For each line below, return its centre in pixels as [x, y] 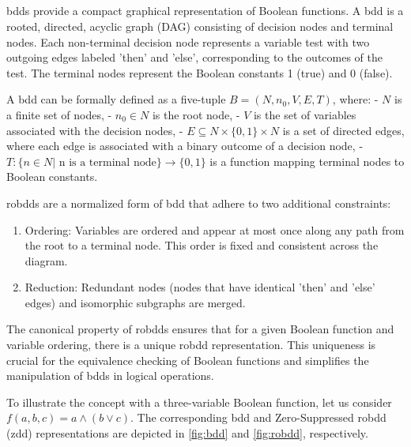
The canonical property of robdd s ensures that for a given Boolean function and [200, 329]
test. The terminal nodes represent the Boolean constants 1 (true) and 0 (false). [200, 72]
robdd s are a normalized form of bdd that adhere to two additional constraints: [199, 203]
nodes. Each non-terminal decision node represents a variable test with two [188, 41]
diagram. [46, 260]
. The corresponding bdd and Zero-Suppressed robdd [258, 417]
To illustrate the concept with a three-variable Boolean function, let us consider [199, 402]
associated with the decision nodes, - [95, 130]
